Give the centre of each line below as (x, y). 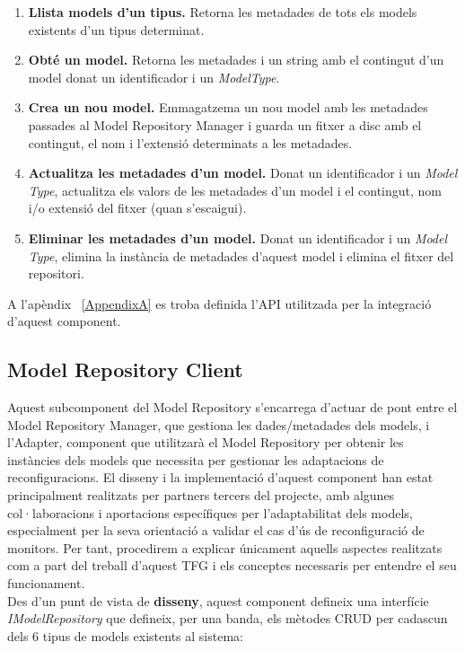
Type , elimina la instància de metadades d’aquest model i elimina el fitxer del (241, 255)
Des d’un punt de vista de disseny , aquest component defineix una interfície (218, 600)
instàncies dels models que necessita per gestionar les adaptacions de (196, 459)
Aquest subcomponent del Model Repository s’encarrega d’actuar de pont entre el (232, 407)
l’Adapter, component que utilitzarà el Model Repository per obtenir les (206, 442)
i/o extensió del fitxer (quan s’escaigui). (137, 208)
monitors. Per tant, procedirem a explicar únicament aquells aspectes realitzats (225, 547)
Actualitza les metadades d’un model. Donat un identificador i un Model (243, 173)
